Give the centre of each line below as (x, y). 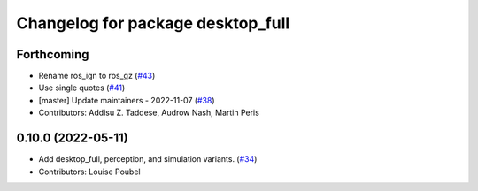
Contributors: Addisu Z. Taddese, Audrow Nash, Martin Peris (149, 113)
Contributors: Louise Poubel (89, 172)
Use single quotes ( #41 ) (82, 88)
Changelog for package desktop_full (153, 23)
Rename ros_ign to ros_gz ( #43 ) (97, 76)
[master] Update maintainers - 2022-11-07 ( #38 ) (127, 100)
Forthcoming (53, 54)
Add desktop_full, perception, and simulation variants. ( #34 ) (148, 159)
